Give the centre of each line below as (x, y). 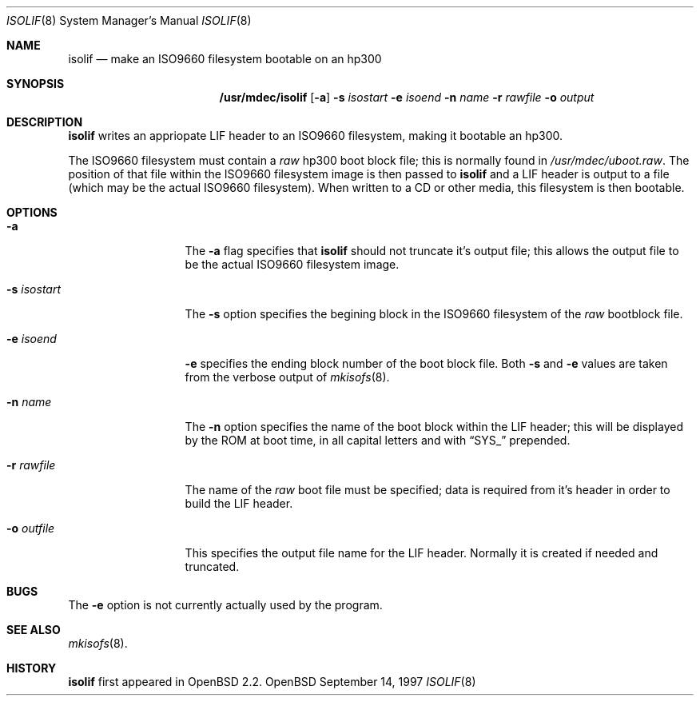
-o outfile (31, 528)
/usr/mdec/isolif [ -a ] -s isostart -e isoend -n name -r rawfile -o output (407, 97)
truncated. (212, 566)
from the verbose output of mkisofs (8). (287, 377)
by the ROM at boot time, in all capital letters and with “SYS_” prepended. (378, 440)
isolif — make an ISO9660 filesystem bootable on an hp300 (225, 59)
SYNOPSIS (36, 84)
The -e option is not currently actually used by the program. (225, 605)
